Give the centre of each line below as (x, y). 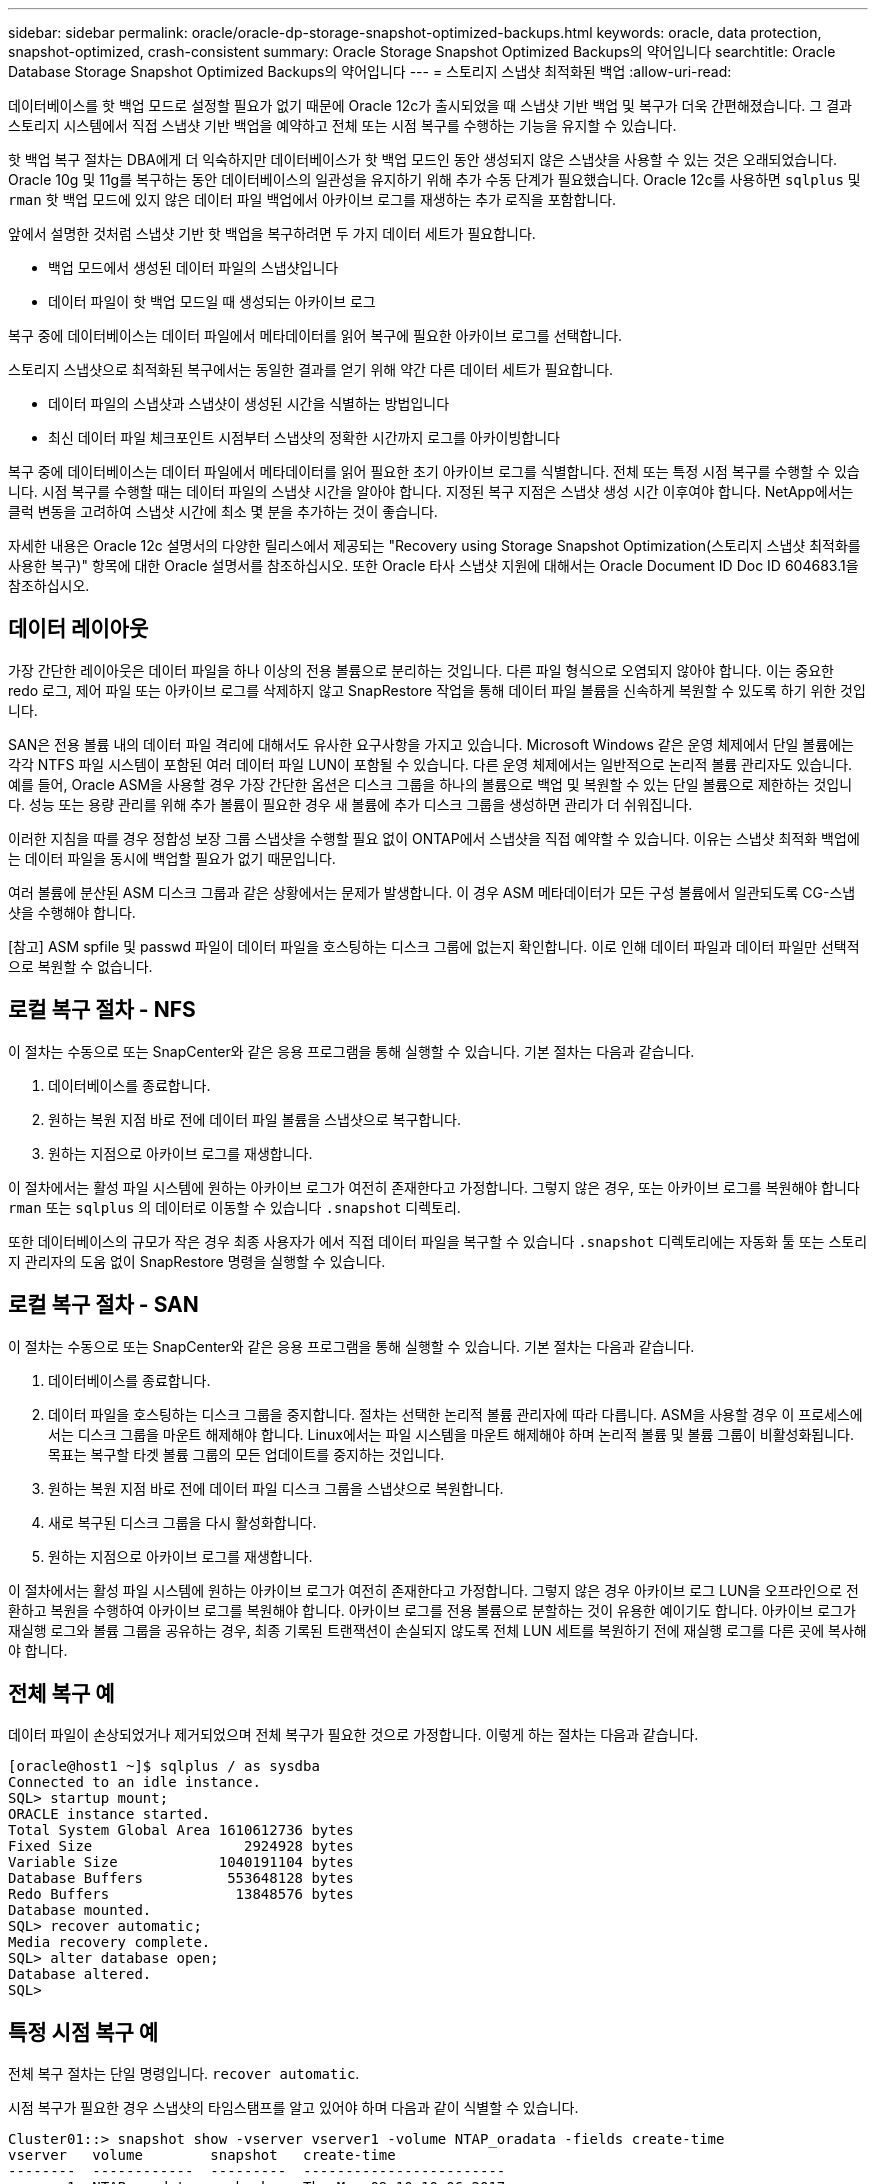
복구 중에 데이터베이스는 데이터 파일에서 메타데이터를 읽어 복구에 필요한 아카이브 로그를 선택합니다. (315, 335)
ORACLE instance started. (109, 1814)
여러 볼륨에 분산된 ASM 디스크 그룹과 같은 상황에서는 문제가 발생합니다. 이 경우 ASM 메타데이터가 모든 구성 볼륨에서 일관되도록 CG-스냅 (432, 892)
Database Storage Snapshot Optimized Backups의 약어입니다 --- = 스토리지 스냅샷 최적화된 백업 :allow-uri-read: (370, 71)
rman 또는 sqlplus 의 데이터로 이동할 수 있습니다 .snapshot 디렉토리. (234, 1207)
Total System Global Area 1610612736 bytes (181, 1830)
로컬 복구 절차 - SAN (103, 1305)
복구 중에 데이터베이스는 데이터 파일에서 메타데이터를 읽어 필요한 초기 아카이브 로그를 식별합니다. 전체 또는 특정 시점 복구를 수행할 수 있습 (434, 471)
